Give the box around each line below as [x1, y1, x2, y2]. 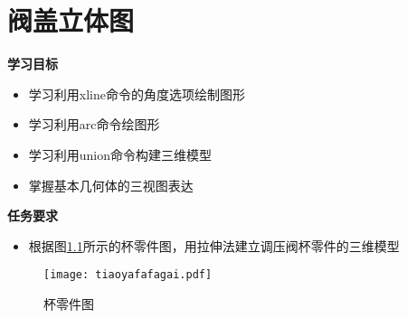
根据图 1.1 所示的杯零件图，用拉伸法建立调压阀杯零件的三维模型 [28, 236, 400, 255]
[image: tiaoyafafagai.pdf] [43, 268, 213, 282]
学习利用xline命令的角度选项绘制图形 [28, 84, 245, 103]
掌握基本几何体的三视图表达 [28, 175, 194, 194]
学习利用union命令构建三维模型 [28, 145, 213, 164]
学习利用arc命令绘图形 [28, 115, 160, 134]
